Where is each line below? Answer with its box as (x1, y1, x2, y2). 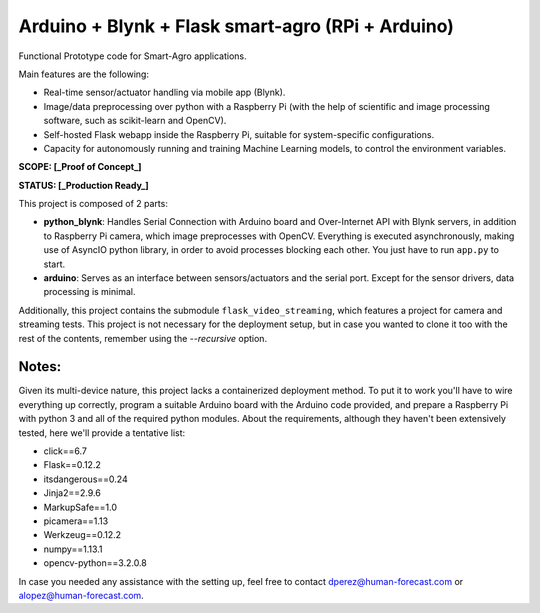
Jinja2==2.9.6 (43, 487, 102, 499)
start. (43, 258, 66, 270)
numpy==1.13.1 (43, 543, 104, 555)
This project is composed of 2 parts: (18, 198, 169, 210)
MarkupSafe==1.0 (43, 501, 118, 513)
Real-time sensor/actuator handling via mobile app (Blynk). (43, 86, 286, 99)
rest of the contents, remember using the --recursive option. (18, 332, 268, 344)
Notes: (18, 358, 62, 375)
